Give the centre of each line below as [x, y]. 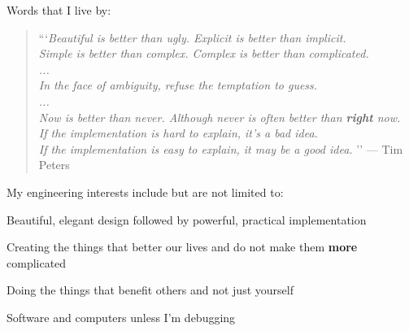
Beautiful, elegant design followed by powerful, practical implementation [187, 219]
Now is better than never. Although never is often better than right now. [220, 117]
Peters [54, 165]
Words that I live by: [59, 10]
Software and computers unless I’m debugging [121, 317]
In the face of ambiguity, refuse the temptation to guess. [178, 85]
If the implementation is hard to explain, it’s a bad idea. [178, 133]
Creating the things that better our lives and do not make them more [182, 247]
